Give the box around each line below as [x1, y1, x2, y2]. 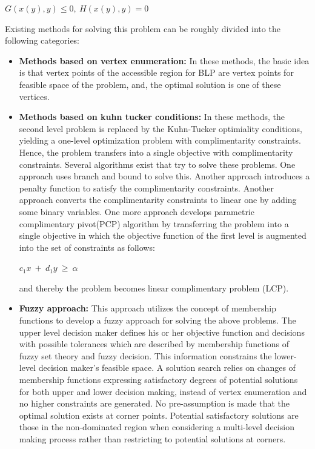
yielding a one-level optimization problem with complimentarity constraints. [19, 134, 301, 147]
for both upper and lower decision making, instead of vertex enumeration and [19, 385, 307, 397]
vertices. [19, 90, 50, 102]
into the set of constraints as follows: [19, 241, 155, 253]
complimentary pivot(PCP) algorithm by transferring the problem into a [19, 217, 289, 230]
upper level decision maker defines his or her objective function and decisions [19, 325, 305, 338]
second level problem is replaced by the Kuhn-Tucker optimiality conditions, [19, 122, 302, 135]
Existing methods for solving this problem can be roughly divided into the [5, 22, 280, 35]
